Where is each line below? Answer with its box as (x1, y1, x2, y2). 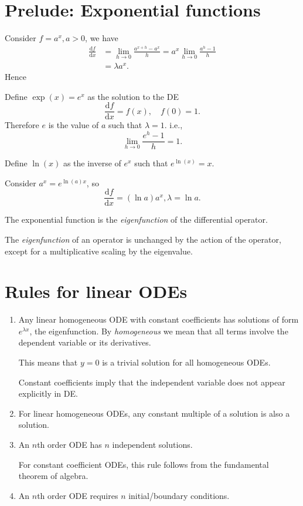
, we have (85, 32, 118, 44)
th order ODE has (37, 438, 102, 451)
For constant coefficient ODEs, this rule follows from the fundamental (18, 458, 269, 470)
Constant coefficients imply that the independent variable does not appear (18, 376, 285, 388)
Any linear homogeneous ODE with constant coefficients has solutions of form (18, 313, 299, 326)
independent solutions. (112, 438, 193, 451)
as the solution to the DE (87, 90, 179, 102)
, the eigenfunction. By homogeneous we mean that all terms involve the (29, 324, 288, 337)
